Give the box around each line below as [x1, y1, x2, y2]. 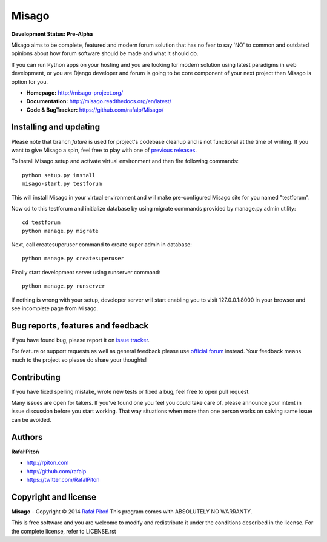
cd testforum [22, 219, 61, 226]
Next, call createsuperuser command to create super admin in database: [11, 241, 192, 248]
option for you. [11, 78, 48, 85]
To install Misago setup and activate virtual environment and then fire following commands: [11, 158, 239, 165]
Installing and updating [11, 122, 101, 132]
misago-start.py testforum [22, 180, 102, 188]
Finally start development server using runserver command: [11, 268, 160, 276]
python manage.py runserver [22, 283, 105, 290]
